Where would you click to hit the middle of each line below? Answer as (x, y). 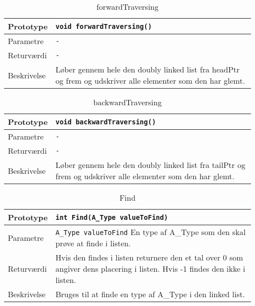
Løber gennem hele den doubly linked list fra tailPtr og (151, 165)
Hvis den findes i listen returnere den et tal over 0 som (149, 257)
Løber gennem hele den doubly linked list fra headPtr (148, 69)
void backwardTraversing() (106, 122)
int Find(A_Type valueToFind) (112, 217)
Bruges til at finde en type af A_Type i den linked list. (150, 294)
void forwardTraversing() (104, 26)
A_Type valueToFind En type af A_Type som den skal (151, 232)
